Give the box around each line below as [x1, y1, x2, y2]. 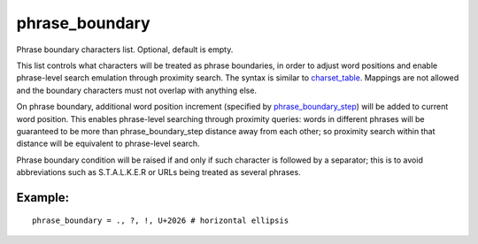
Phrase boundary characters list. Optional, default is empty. [16, 44, 234, 55]
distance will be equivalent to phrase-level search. [16, 138, 200, 149]
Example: [16, 190, 70, 205]
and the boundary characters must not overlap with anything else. [16, 85, 257, 95]
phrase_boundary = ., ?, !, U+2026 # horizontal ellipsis [32, 216, 289, 225]
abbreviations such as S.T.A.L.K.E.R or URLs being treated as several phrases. [16, 167, 301, 178]
